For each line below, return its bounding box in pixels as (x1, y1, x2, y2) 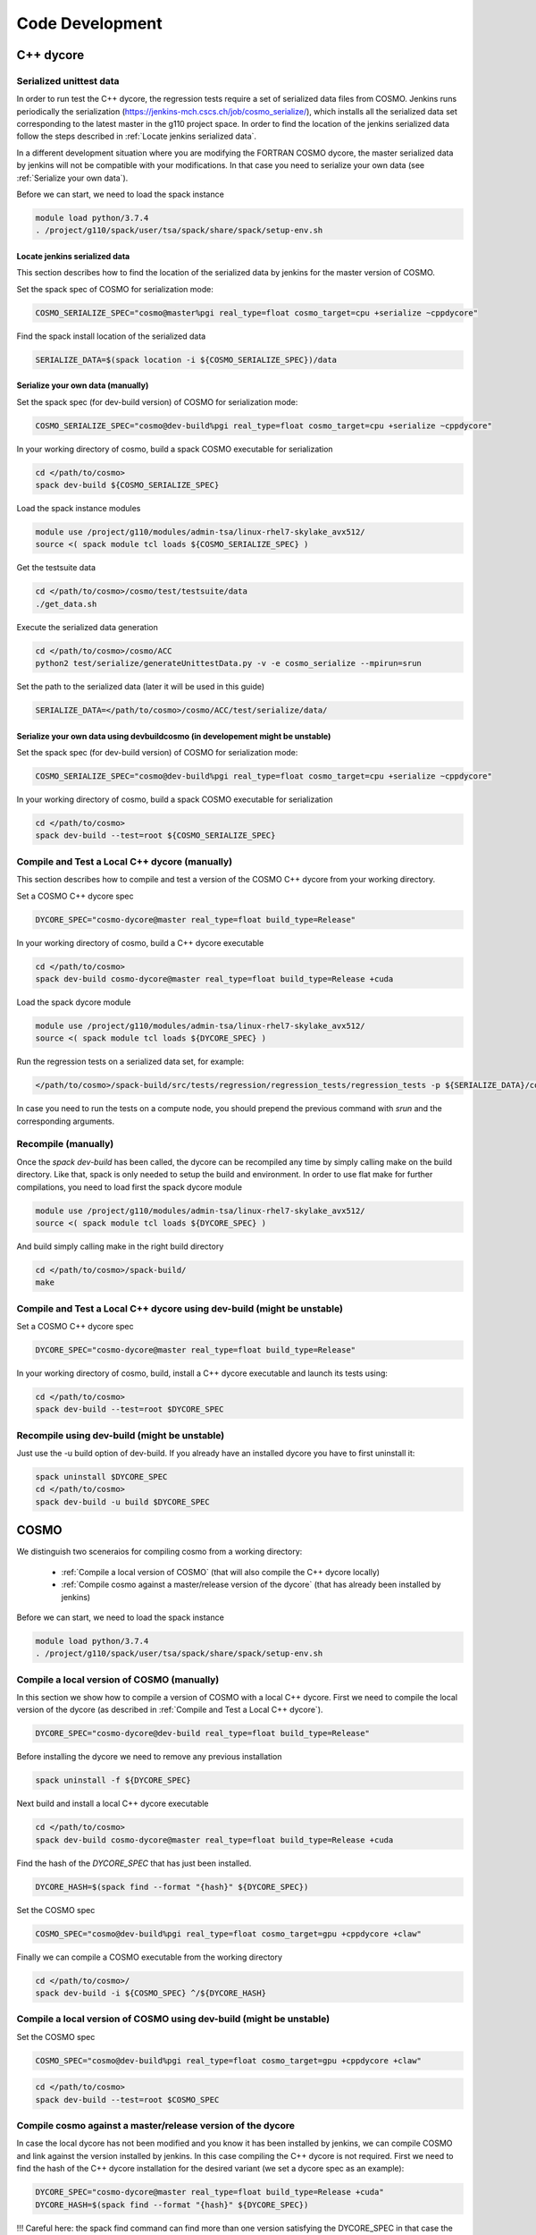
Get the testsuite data (16, 562, 96, 573)
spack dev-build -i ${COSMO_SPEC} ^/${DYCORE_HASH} (35, 1988, 267, 1998)
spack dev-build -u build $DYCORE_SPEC (35, 1497, 210, 1506)
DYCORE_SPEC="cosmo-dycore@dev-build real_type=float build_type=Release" (35, 1728, 371, 1739)
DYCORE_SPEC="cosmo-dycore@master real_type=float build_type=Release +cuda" (35, 2187, 384, 2197)
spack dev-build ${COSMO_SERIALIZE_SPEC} (35, 480, 220, 491)
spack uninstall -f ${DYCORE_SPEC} (35, 1775, 191, 1785)
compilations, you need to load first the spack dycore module (16, 1181, 243, 1193)
